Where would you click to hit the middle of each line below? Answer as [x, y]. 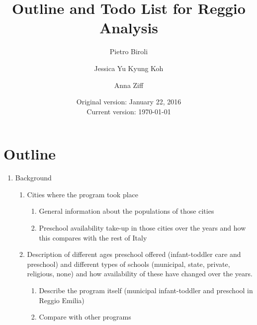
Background [33, 178]
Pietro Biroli [129, 51]
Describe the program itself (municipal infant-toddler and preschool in [146, 290]
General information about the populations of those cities [127, 211]
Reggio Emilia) [62, 300]
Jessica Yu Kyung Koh [129, 68]
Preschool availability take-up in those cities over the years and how [142, 228]
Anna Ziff [129, 85]
